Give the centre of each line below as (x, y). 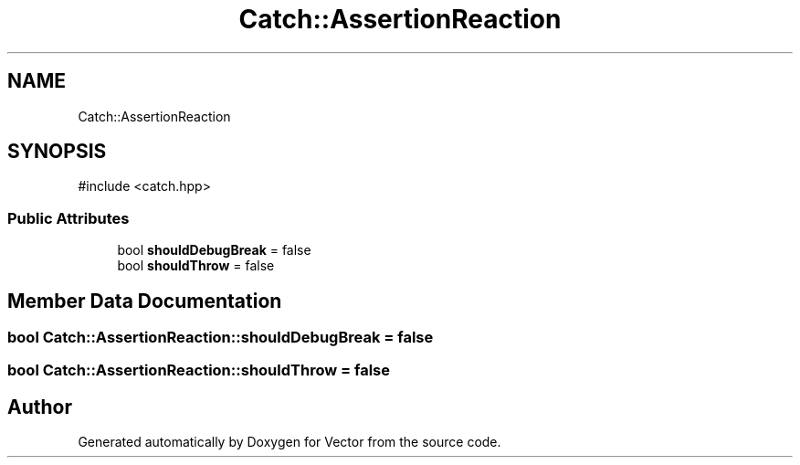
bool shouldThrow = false (196, 266)
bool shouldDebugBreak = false (214, 250)
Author (40, 407)
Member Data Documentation (145, 301)
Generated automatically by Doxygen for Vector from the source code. (289, 442)
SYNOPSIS (57, 152)
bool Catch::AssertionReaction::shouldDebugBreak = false (221, 338)
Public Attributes (68, 218)
